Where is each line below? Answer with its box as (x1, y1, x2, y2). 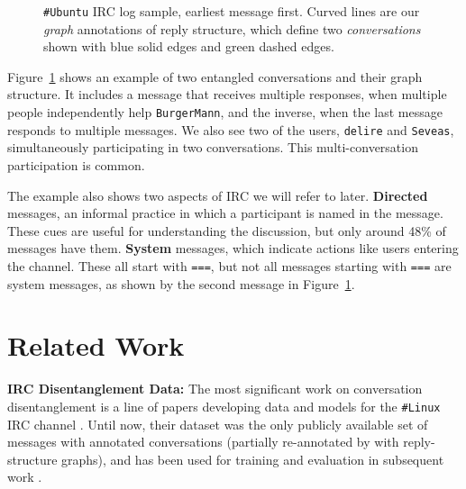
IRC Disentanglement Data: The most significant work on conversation (7, 379, 423, 398)
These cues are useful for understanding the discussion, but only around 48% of (7, 221, 446, 240)
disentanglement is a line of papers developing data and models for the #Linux (7, 396, 441, 415)
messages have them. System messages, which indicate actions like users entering (7, 239, 459, 258)
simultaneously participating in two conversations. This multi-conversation (7, 138, 418, 157)
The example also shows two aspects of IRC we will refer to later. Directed (7, 186, 428, 204)
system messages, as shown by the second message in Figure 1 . (7, 274, 355, 293)
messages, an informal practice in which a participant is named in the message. (7, 204, 443, 222)
